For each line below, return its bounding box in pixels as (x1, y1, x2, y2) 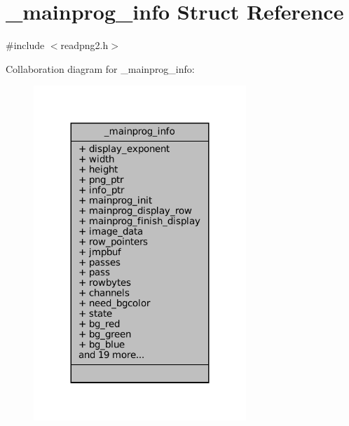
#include (6, 38, 45, 53)
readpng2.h (60, 38, 109, 53)
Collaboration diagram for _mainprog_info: (6, 61, 195, 76)
